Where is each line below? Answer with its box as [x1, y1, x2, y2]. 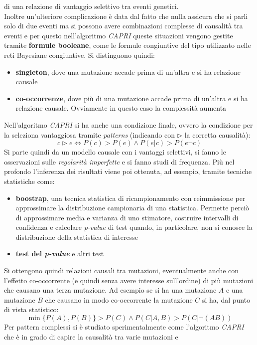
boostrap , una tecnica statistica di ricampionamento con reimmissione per [15, 192, 246, 203]
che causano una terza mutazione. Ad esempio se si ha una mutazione [4, 285, 217, 295]
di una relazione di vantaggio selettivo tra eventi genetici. [4, 1, 179, 11]
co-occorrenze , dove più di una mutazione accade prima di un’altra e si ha [15, 93, 248, 103]
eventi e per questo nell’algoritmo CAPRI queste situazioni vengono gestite [4, 30, 233, 40]
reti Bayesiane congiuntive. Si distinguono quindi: [4, 49, 155, 60]
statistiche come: [4, 175, 55, 186]
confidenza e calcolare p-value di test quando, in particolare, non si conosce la [15, 222, 253, 232]
